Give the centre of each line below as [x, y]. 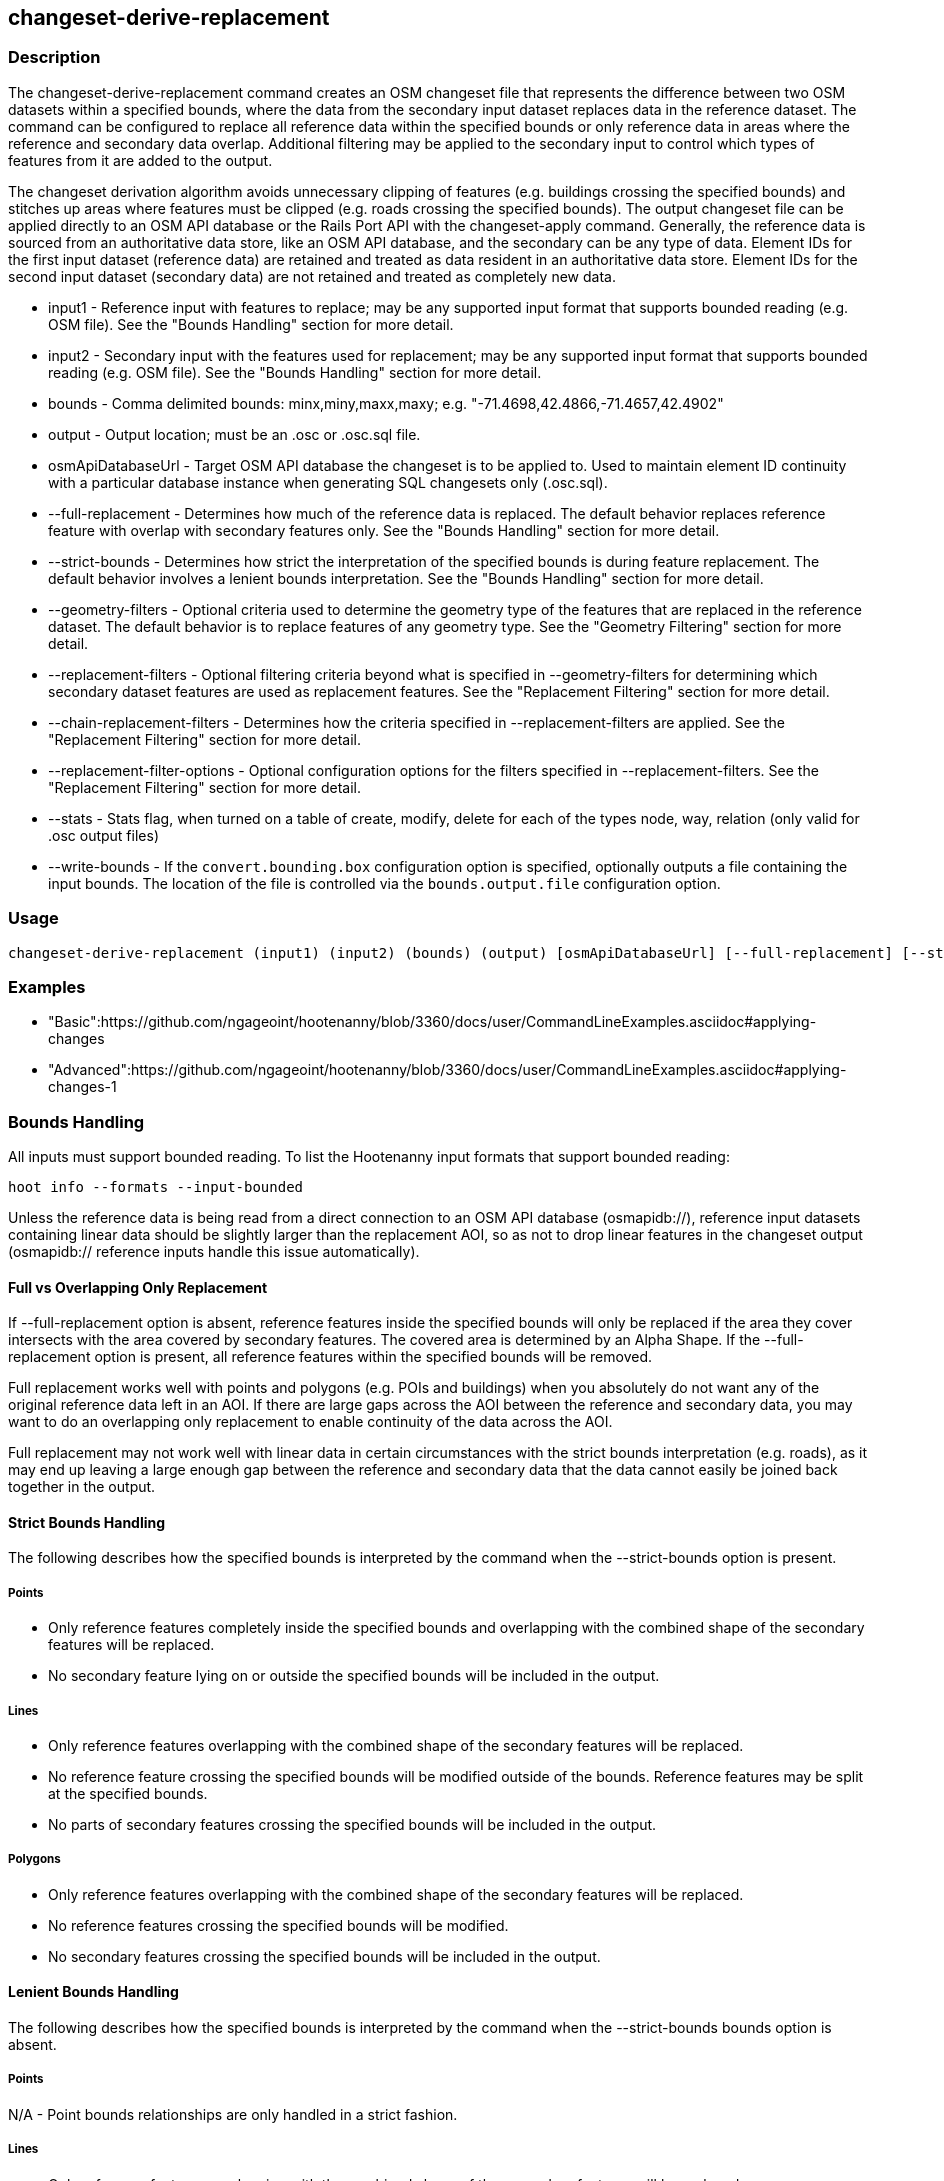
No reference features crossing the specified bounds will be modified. [278, 1925]
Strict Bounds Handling [87, 1522]
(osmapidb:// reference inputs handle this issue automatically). [214, 1252]
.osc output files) [103, 835]
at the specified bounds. [128, 1794]
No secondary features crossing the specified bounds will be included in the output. [324, 1956]
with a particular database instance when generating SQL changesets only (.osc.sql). [328, 482]
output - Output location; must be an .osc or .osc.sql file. [234, 434]
